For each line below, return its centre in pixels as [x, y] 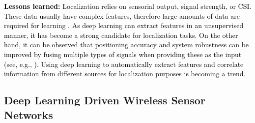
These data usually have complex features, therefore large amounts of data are [122, 15]
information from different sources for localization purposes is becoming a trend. [125, 74]
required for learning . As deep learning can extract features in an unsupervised [124, 25]
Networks [28, 114]
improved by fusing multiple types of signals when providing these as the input [123, 54]
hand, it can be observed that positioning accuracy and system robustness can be [127, 45]
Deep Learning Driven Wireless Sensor [105, 100]
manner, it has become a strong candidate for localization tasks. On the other [121, 35]
